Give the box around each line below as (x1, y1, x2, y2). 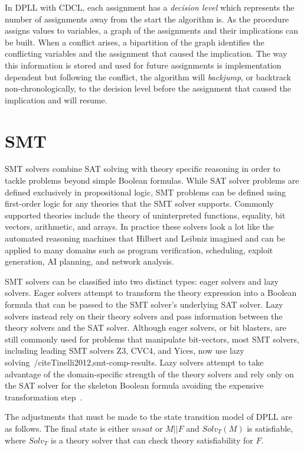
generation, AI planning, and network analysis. (5, 255, 174, 268)
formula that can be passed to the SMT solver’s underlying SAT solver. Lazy (5, 298, 283, 310)
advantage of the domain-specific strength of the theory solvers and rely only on (5, 367, 294, 380)
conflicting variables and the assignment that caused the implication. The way (5, 47, 287, 60)
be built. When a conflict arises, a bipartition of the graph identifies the (5, 35, 264, 48)
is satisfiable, (247, 422, 293, 434)
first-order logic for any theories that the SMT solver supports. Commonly (5, 197, 274, 210)
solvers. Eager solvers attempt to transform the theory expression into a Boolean (5, 286, 297, 299)
